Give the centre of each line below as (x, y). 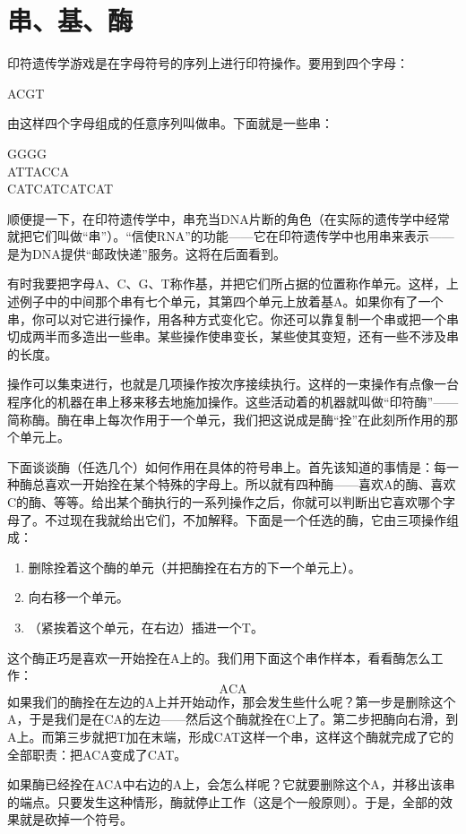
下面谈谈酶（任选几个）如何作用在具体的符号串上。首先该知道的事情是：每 (227, 466)
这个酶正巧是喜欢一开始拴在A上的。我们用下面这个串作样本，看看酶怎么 (219, 657)
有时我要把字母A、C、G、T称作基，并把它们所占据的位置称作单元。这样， (227, 284)
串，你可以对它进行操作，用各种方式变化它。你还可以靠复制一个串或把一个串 (233, 318)
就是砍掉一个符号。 (76, 819)
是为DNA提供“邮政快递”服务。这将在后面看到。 (147, 253)
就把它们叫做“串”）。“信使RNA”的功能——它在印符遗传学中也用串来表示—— (231, 236)
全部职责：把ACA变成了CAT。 (97, 754)
